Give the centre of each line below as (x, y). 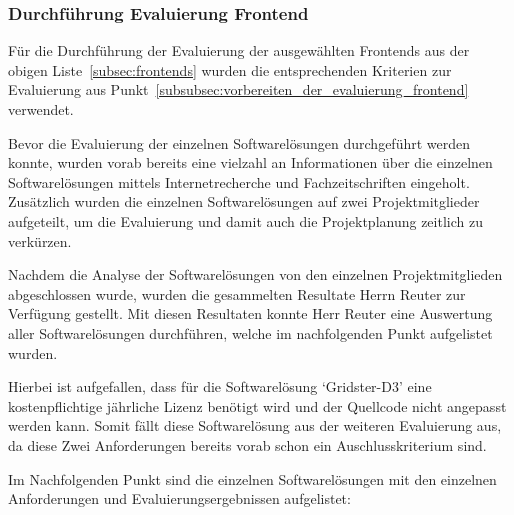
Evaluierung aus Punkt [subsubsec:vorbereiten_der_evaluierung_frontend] (238, 89)
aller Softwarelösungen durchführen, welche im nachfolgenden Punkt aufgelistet (250, 332)
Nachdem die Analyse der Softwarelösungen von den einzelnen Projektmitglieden (255, 274)
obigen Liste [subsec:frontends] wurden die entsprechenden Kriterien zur (230, 69)
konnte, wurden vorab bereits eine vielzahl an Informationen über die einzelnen (250, 162)
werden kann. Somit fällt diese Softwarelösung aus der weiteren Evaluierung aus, (255, 425)
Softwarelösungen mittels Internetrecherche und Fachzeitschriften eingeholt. (239, 181)
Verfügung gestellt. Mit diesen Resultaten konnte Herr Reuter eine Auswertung (250, 313)
